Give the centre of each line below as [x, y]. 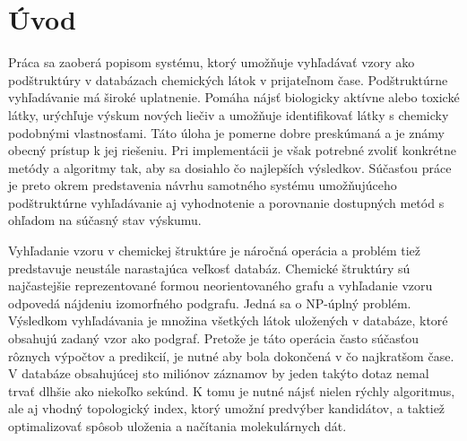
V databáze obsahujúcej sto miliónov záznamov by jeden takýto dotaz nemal [219, 373]
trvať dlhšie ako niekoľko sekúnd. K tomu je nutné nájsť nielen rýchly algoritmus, [232, 390]
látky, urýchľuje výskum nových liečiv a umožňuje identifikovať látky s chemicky [229, 114]
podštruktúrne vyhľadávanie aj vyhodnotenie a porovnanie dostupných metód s [226, 202]
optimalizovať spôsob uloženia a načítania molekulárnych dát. [177, 426]
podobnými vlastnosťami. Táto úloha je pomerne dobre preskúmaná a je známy [226, 132]
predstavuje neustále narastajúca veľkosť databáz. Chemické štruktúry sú [209, 268]
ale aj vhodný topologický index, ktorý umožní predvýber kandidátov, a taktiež [227, 408]
